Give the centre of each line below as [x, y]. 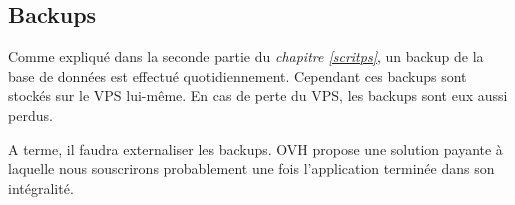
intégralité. [41, 187]
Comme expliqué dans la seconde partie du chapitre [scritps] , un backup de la [246, 56]
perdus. [30, 114]
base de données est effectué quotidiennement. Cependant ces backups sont [237, 75]
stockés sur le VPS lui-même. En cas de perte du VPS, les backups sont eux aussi [258, 95]
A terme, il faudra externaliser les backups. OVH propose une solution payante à [255, 148]
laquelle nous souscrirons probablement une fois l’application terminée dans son [251, 168]
